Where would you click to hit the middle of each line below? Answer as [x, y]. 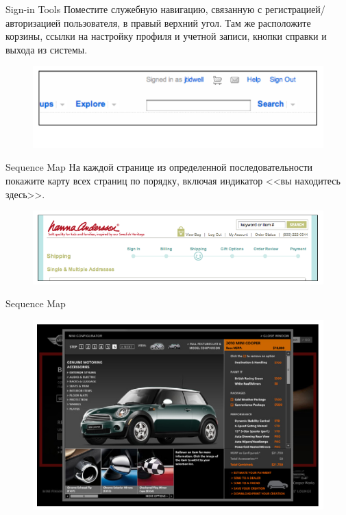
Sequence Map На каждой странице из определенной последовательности [159, 167]
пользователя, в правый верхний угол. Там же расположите [187, 22]
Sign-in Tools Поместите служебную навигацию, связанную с [134, 9]
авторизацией [33, 22]
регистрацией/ [295, 9]
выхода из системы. [47, 49]
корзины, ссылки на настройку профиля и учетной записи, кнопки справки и [166, 36]
